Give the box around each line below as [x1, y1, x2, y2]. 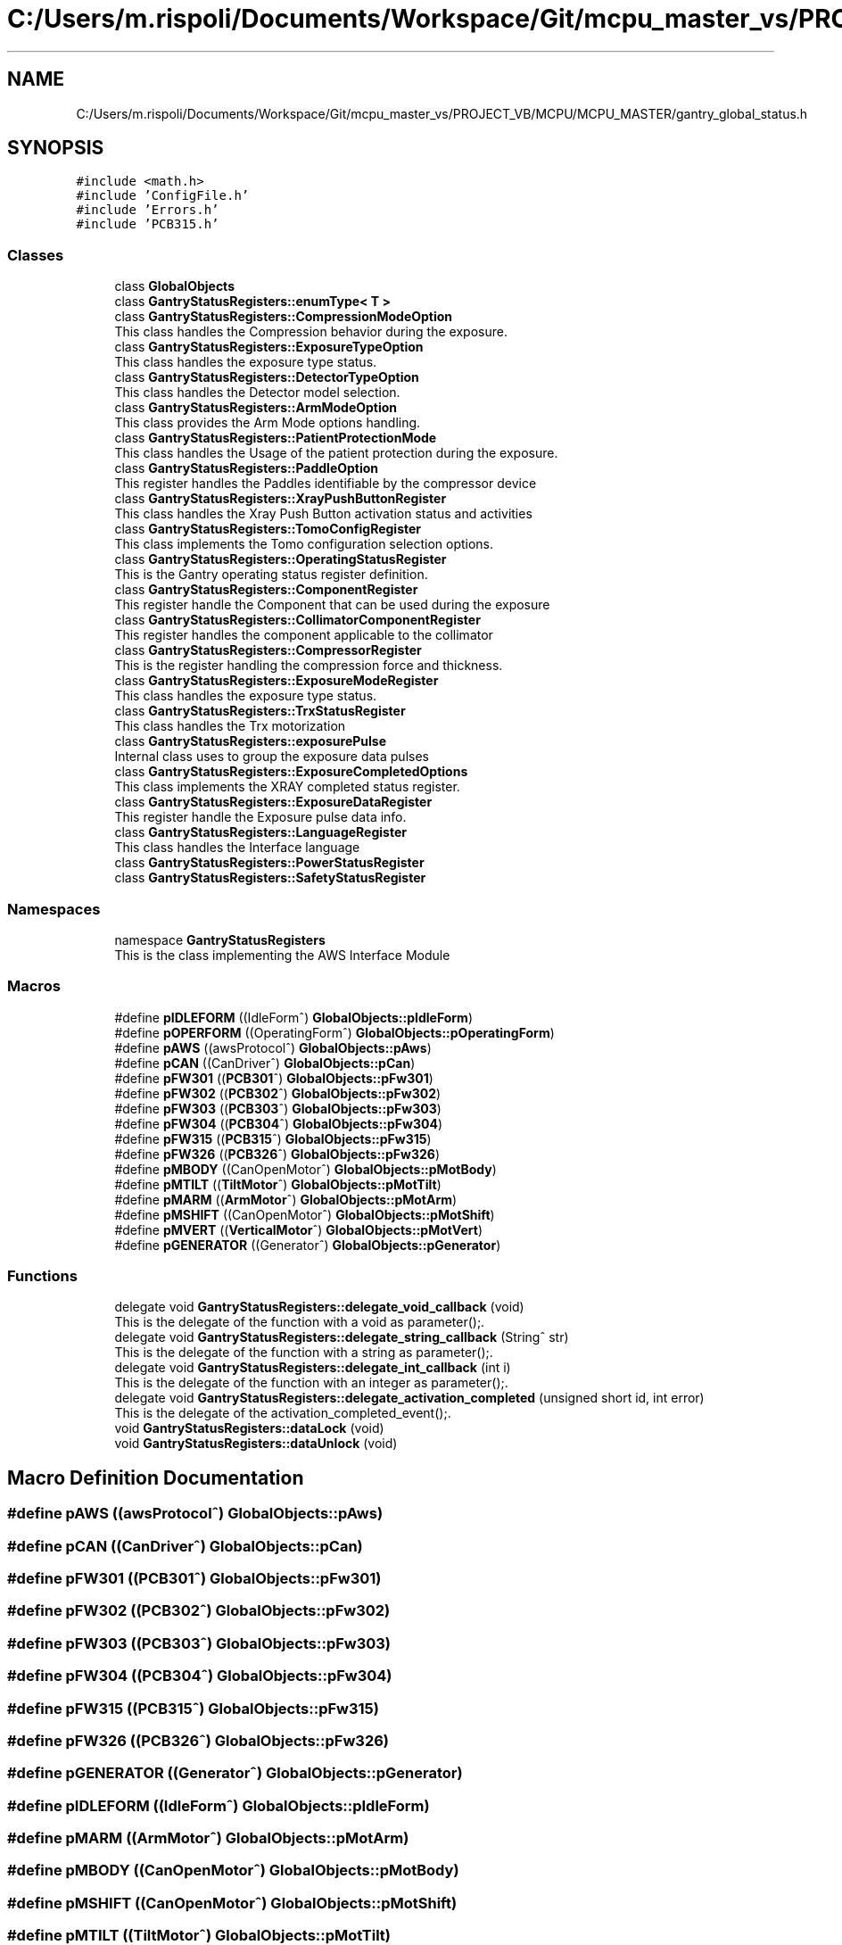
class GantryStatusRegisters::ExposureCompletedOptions [114, 764, 468, 780]
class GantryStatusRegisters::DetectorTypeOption [114, 369, 419, 385]
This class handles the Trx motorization [114, 718, 346, 734]
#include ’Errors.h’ [76, 203, 219, 218]
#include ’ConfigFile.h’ [76, 188, 250, 203]
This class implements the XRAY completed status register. [114, 779, 460, 795]
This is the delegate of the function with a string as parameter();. [114, 1345, 493, 1361]
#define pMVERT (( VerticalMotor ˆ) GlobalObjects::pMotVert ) [114, 1221, 483, 1237]
